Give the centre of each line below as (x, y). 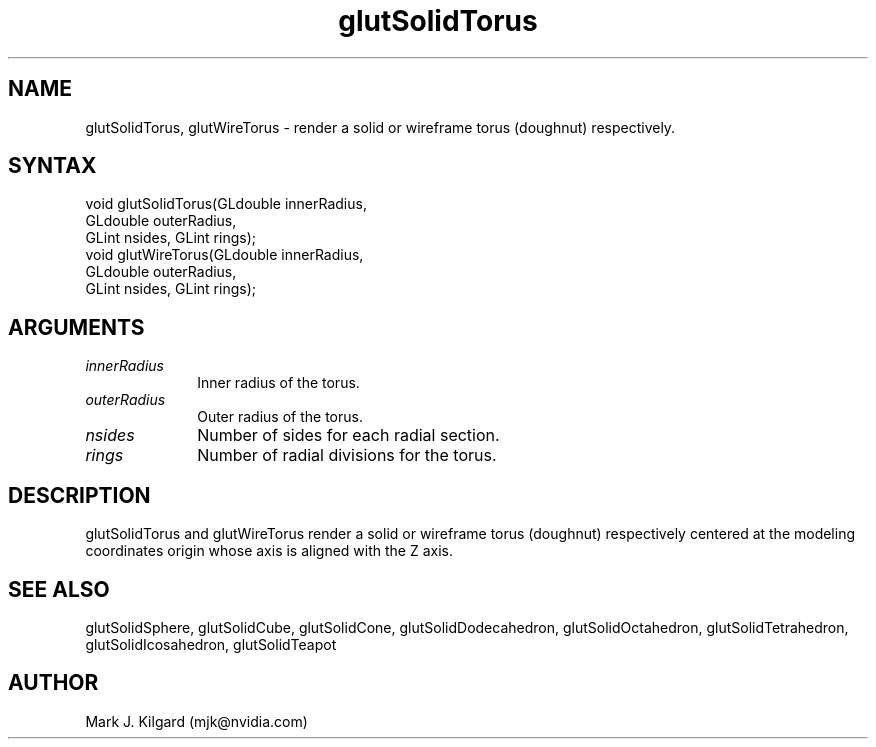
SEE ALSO (59, 589)
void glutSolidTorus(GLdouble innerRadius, (226, 204)
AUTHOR (53, 683)
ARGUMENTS (76, 327)
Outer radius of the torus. (280, 417)
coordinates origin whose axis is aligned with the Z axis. (269, 551)
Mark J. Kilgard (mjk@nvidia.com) (196, 721)
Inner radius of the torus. (278, 383)
